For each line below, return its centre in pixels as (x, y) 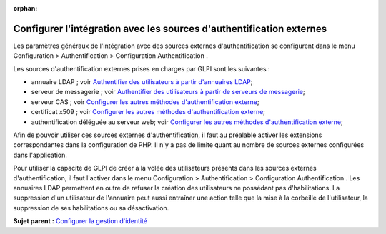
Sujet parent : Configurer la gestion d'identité (80, 221)
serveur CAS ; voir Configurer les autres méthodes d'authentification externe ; (145, 102)
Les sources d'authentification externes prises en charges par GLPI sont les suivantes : (142, 68)
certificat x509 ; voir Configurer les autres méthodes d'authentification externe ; (148, 112)
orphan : (25, 8)
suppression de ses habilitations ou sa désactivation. (91, 208)
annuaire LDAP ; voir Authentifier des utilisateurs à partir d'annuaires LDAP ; (142, 82)
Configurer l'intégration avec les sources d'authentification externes (170, 29)
